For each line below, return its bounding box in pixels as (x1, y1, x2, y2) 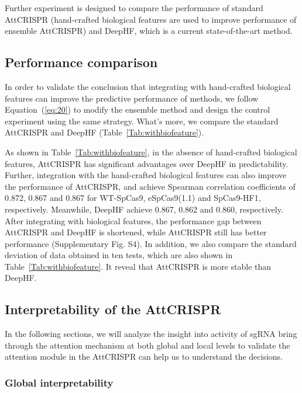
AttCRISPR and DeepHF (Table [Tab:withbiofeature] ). (5, 126, 204, 138)
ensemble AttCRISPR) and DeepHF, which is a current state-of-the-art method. (5, 25, 293, 37)
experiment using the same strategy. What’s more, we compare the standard (5, 114, 279, 127)
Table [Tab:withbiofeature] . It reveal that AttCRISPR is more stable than (5, 260, 272, 272)
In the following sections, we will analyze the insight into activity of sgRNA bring (5, 328, 297, 340)
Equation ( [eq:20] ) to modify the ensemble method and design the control (5, 103, 270, 116)
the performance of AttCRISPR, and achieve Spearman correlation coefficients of (5, 180, 296, 192)
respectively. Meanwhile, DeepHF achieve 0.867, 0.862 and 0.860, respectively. (5, 203, 283, 215)
